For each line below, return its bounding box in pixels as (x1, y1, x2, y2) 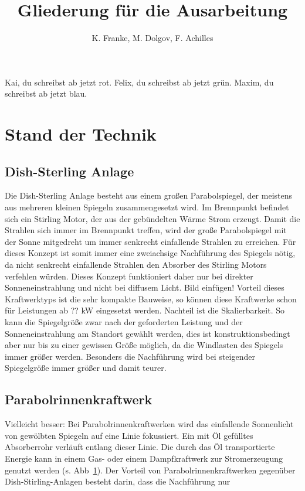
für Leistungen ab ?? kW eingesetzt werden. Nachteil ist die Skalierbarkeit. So (5, 304, 284, 316)
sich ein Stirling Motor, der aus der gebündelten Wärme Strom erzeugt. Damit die (5, 212, 300, 224)
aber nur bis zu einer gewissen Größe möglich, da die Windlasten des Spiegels (5, 339, 283, 351)
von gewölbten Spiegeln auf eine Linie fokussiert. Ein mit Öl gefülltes (5, 429, 253, 441)
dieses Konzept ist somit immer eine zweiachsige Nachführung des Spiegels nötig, (5, 247, 296, 259)
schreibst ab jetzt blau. (5, 87, 87, 100)
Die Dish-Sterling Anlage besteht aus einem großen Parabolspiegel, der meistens (5, 189, 293, 202)
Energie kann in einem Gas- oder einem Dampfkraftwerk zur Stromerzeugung (5, 452, 283, 464)
